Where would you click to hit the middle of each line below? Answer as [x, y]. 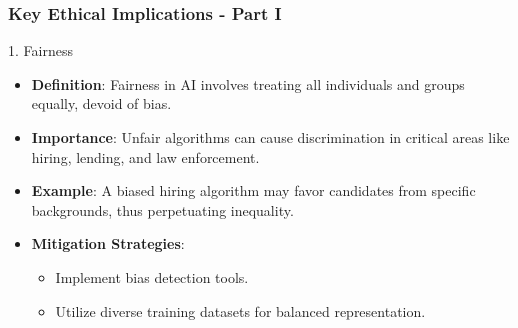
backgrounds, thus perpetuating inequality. [162, 209]
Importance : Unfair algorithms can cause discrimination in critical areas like [270, 137]
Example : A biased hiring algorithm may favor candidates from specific [253, 190]
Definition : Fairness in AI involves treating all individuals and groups [248, 83]
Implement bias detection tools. [152, 276]
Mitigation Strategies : [108, 243]
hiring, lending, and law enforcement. [145, 156]
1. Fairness [40, 50]
